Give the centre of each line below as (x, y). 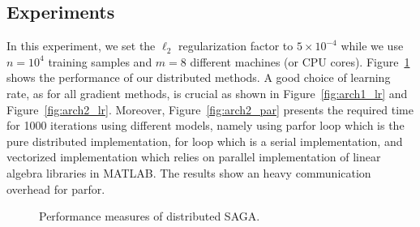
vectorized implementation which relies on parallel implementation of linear (194, 157)
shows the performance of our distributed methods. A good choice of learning (199, 77)
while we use (372, 46)
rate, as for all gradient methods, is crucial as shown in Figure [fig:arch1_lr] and (207, 93)
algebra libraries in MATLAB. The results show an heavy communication (189, 172)
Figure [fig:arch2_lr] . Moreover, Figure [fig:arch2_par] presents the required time (210, 109)
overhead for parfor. (56, 188)
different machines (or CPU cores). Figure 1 (300, 61)
